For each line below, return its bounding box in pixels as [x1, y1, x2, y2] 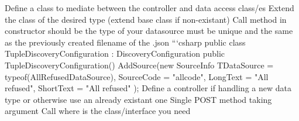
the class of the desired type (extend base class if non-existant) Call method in [5, 13, 287, 25]
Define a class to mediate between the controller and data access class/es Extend [5, 2, 294, 13]
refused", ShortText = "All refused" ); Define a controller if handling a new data [5, 82, 291, 94]
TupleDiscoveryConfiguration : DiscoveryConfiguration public [5, 47, 225, 60]
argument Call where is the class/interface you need [5, 105, 191, 117]
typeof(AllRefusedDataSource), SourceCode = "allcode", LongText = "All [5, 70, 269, 82]
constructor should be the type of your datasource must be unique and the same [5, 25, 293, 37]
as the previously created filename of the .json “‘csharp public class [5, 36, 246, 48]
